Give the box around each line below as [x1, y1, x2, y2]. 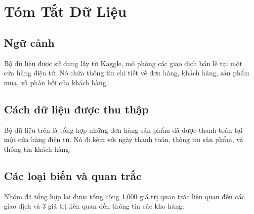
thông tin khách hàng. [4, 143, 71, 154]
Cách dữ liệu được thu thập [4, 101, 149, 116]
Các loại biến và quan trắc [4, 168, 142, 183]
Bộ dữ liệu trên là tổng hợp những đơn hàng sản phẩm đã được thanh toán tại [4, 124, 243, 135]
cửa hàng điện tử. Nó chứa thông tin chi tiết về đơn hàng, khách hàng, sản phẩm [4, 68, 250, 78]
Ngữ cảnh [4, 35, 55, 50]
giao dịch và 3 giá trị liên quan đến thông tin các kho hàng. [4, 201, 184, 211]
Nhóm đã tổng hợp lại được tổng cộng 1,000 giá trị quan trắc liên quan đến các [4, 191, 245, 201]
